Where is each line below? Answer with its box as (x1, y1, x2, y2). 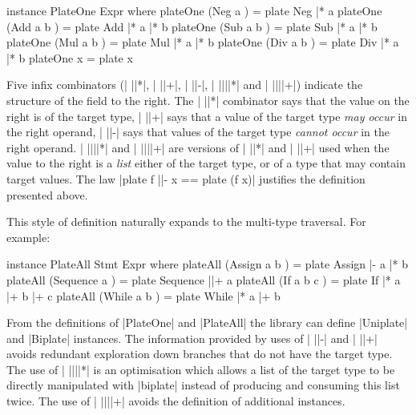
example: (6, 228, 50, 245)
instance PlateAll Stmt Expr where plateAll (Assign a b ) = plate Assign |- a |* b (6, 256, 408, 272)
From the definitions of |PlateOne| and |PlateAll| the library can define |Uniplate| (6, 314, 408, 331)
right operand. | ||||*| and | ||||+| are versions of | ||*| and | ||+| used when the (6, 139, 390, 155)
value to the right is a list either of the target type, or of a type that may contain (6, 155, 406, 171)
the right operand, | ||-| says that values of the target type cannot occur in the (6, 123, 390, 140)
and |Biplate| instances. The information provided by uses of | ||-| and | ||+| (6, 329, 378, 346)
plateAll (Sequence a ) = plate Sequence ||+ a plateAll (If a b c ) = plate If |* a (6, 271, 401, 288)
